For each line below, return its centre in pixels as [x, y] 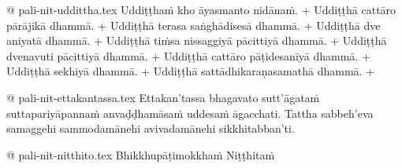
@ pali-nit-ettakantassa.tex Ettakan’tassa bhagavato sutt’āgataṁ [163, 97]
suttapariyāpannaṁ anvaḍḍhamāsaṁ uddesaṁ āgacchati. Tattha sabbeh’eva [190, 113]
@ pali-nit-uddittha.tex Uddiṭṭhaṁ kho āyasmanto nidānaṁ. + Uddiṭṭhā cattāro [201, 9]
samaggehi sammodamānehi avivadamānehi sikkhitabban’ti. [151, 128]
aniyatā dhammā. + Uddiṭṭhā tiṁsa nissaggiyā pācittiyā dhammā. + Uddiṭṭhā [197, 40]
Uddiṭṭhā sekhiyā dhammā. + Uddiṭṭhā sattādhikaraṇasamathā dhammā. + [190, 71]
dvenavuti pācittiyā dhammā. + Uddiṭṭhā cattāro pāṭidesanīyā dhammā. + [188, 55]
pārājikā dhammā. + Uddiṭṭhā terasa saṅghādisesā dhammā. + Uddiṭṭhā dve [194, 25]
